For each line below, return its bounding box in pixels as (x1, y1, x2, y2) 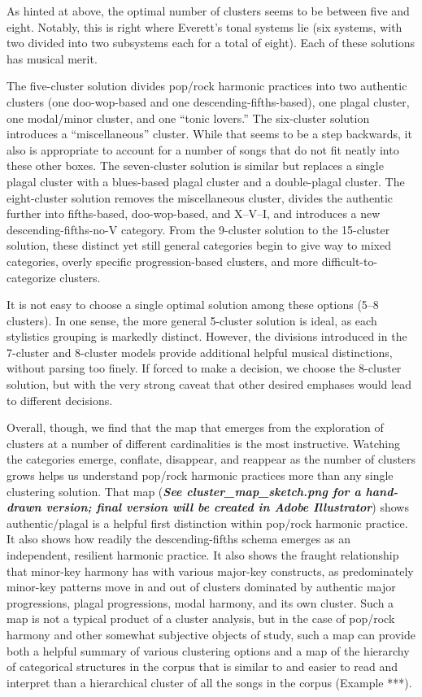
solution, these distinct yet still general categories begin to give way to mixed (7, 237, 391, 254)
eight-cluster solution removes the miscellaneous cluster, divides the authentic (7, 189, 394, 206)
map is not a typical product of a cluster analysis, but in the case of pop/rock (7, 610, 395, 627)
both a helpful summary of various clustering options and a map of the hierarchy (7, 642, 410, 659)
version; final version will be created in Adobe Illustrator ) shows (46, 499, 409, 516)
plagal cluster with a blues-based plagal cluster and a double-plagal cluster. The (7, 172, 405, 189)
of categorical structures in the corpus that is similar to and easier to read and (7, 658, 398, 675)
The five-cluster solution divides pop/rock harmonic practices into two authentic (7, 77, 407, 94)
